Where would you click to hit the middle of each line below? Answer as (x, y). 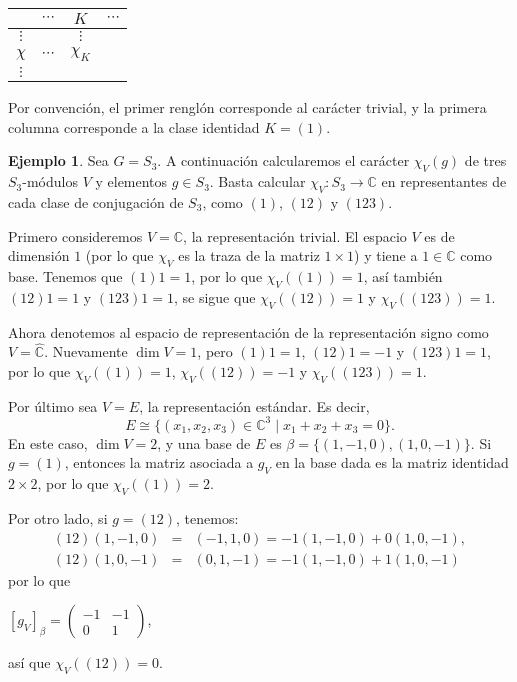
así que (29, 662)
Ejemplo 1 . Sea (58, 160)
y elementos (131, 181)
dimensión (39, 255)
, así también (403, 275)
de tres (485, 160)
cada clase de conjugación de (96, 201)
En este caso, (48, 442)
